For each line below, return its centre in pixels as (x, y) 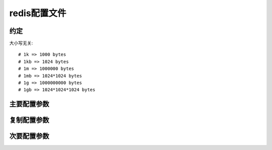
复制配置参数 (29, 120)
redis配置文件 (38, 13)
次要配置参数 (29, 136)
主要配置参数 (29, 104)
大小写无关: (21, 43)
